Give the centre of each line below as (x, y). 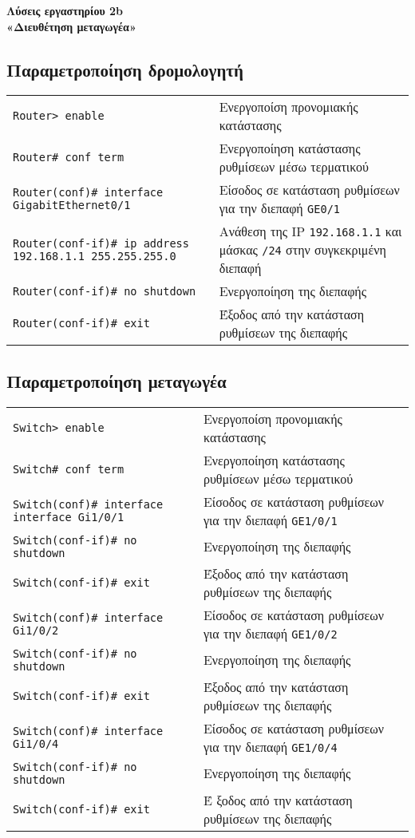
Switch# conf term (69, 469)
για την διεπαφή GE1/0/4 (270, 746)
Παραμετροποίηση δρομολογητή (125, 69)
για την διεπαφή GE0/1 (279, 208)
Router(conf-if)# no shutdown (105, 291)
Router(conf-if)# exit (81, 324)
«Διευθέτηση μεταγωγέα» (71, 26)
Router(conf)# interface (88, 193)
